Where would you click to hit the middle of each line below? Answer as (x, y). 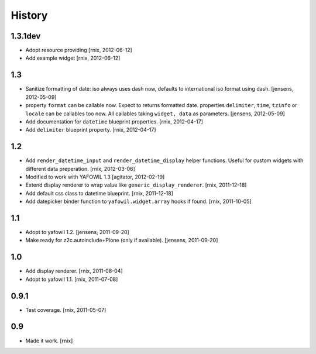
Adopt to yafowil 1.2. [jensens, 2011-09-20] (78, 232)
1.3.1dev (26, 36)
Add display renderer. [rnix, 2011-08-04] (74, 271)
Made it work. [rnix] (49, 341)
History (29, 15)
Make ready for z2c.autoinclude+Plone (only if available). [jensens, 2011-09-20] (122, 240)
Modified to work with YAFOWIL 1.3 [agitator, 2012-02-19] (95, 177)
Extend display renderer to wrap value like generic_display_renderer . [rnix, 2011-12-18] (136, 185)
